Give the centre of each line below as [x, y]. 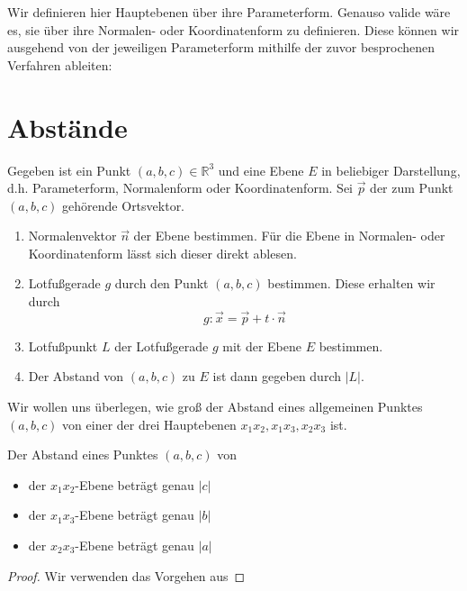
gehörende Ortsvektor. [124, 205]
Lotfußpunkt [63, 346]
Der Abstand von [76, 376]
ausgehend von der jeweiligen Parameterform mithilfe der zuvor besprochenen [221, 47]
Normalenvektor [72, 236]
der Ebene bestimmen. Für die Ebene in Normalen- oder [289, 236]
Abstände [67, 127]
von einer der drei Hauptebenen [149, 424]
